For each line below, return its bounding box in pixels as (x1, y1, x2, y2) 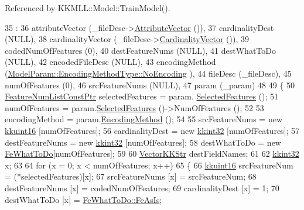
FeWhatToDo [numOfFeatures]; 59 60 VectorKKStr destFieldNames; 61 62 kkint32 (5, 147, 299, 160)
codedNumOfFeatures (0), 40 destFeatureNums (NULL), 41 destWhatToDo (5, 44, 276, 56)
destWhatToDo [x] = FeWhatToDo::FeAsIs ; (5, 193, 162, 205)
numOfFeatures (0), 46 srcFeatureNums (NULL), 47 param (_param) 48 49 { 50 (5, 78, 295, 91)
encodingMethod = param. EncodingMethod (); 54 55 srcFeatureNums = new (5, 113, 283, 125)
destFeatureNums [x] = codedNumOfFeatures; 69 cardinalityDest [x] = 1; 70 (5, 181, 279, 194)
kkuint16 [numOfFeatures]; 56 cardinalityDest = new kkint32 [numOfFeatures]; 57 (5, 124, 300, 136)
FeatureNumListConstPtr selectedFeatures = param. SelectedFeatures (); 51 (5, 90, 279, 102)
